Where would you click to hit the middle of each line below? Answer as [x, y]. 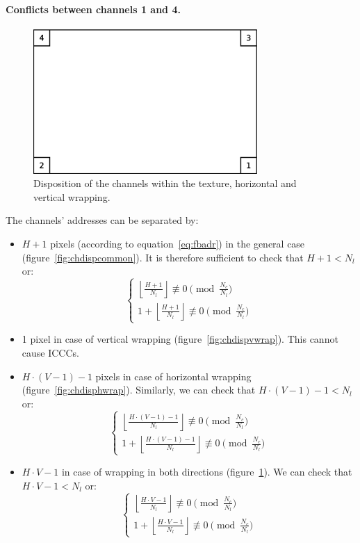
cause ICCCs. [50, 352]
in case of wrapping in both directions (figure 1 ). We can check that [207, 471]
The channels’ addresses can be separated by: [102, 220]
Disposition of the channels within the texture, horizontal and [165, 183]
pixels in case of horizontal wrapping [173, 376]
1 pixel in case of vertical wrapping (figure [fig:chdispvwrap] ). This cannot [180, 339]
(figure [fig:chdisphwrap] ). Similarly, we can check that [139, 390]
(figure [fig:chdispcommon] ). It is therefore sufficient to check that [163, 257]
